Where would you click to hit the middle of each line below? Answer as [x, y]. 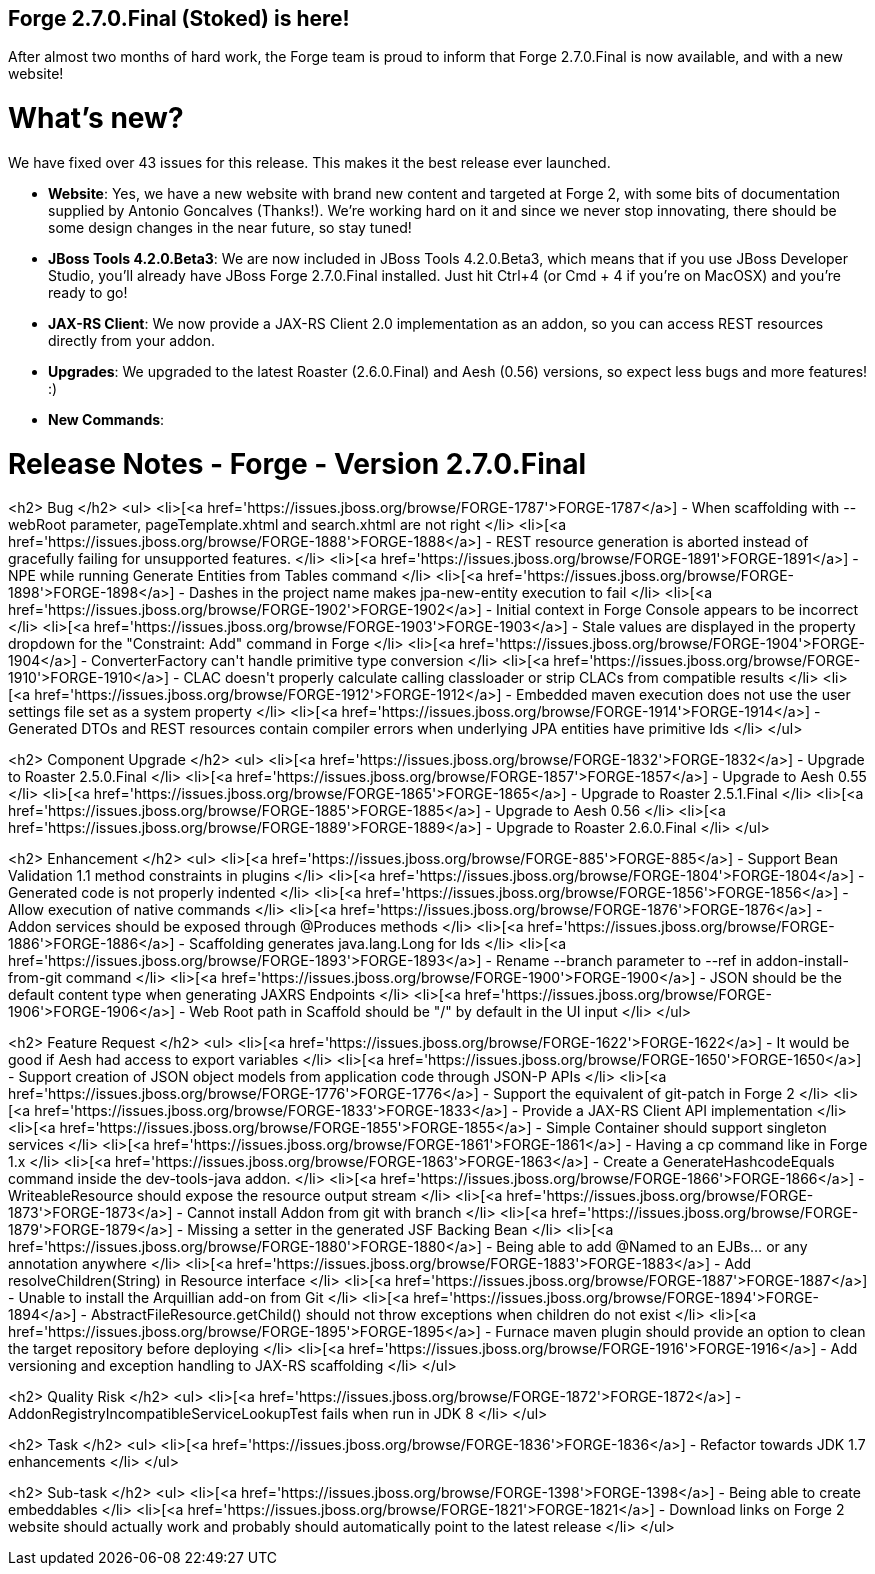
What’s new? [96, 118]
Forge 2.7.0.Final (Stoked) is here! [179, 18]
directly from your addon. [132, 340]
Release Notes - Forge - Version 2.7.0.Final [297, 463]
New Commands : [106, 419]
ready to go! [88, 292]
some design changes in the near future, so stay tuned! [230, 227]
